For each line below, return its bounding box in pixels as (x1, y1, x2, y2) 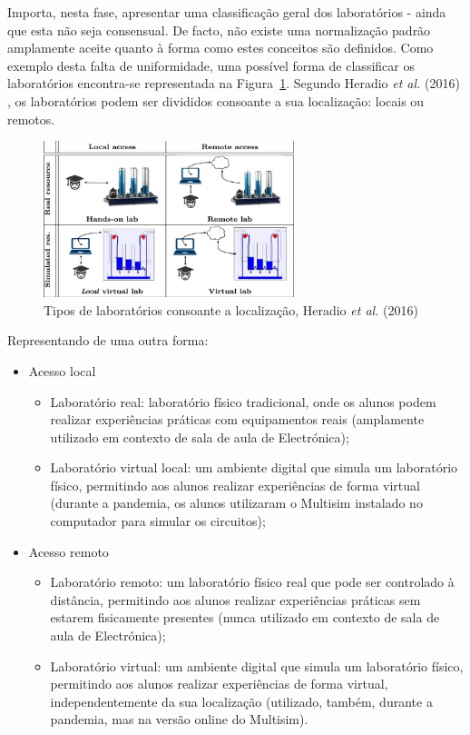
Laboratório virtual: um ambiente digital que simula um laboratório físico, (50, 656, 464, 675)
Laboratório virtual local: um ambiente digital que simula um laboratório (50, 458, 458, 477)
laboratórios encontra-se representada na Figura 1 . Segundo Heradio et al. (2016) (7, 74, 460, 93)
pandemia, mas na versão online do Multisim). (50, 710, 308, 729)
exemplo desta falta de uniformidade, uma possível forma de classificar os (7, 55, 415, 74)
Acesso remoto (28, 541, 109, 561)
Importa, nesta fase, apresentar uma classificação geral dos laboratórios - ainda (7, 3, 446, 21)
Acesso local (28, 361, 96, 380)
